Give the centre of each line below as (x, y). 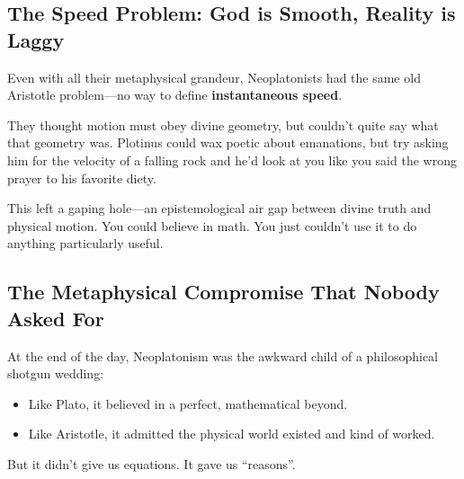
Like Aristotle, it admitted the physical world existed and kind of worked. (232, 434)
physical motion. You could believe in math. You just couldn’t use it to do (212, 225)
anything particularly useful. (85, 243)
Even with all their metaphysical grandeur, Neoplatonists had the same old (214, 77)
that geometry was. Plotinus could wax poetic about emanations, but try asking (228, 142)
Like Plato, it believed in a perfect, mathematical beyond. (188, 403)
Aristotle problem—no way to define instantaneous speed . (175, 95)
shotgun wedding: (56, 373)
